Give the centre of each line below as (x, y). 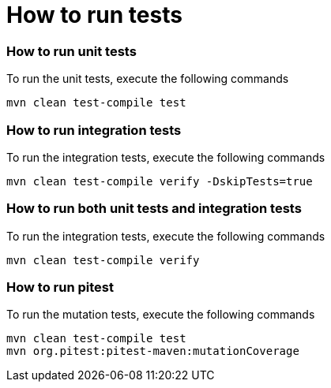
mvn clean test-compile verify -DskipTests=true (160, 181)
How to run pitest (60, 287)
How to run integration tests (94, 130)
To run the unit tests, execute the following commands (148, 79)
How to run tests (94, 15)
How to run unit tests (71, 51)
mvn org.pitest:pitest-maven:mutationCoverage (153, 351)
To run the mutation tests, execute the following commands (161, 315)
